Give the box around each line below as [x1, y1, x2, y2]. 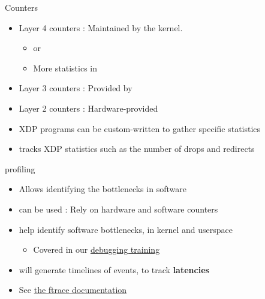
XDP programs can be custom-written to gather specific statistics [19, 122, 261, 134]
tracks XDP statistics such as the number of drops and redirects [19, 142, 255, 155]
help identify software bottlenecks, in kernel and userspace [19, 223, 233, 235]
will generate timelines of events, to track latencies [19, 263, 209, 276]
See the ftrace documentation [19, 283, 127, 296]
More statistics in [33, 61, 98, 74]
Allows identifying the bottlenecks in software [19, 183, 186, 195]
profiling [5, 162, 35, 175]
